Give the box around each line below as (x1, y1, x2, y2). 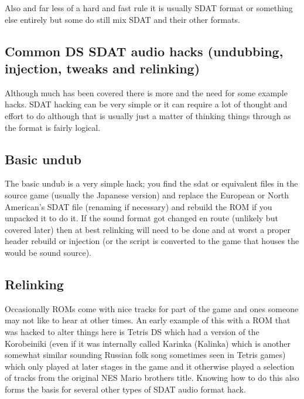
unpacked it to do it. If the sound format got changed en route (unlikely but (5, 212, 278, 224)
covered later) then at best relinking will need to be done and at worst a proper (5, 223, 291, 235)
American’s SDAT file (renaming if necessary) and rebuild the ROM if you (5, 200, 272, 212)
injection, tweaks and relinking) (5, 59, 200, 77)
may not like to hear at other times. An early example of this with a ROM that (5, 314, 291, 326)
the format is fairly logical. (5, 121, 101, 133)
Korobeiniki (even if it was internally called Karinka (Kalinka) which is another (5, 337, 291, 349)
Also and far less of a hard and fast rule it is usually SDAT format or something (5, 2, 293, 13)
